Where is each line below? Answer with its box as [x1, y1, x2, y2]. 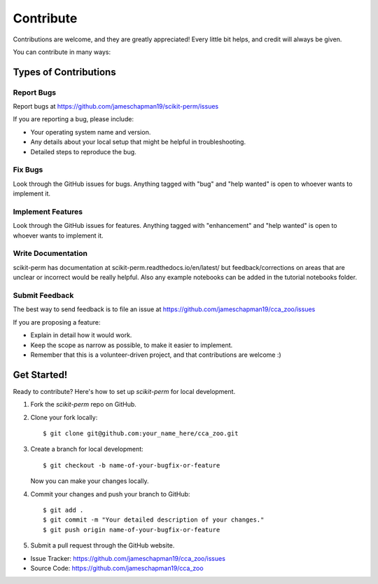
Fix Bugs [13, 165, 43, 175]
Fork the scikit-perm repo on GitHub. [30, 400, 136, 409]
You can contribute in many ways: [13, 48, 111, 56]
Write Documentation [13, 249, 87, 259]
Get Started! [13, 369, 68, 381]
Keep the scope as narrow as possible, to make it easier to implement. [30, 341, 233, 349]
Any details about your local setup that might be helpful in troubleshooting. [30, 137, 246, 147]
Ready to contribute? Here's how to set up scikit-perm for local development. [13, 387, 236, 395]
